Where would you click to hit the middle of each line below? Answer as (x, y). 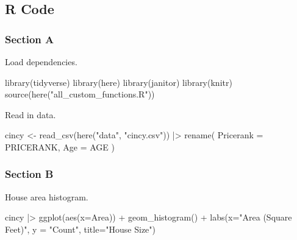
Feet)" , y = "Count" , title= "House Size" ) (81, 229)
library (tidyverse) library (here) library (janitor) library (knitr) (119, 82)
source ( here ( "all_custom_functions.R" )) (80, 94)
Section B (29, 174)
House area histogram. (47, 196)
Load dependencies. (41, 62)
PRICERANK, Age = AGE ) (60, 146)
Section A (30, 39)
